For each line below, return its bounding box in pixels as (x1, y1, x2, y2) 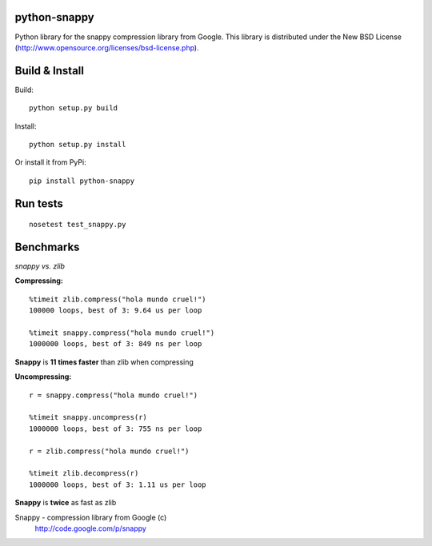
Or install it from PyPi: (14, 157, 87, 167)
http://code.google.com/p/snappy (34, 524, 147, 533)
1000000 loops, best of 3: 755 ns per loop (29, 424, 202, 433)
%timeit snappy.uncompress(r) (29, 412, 148, 422)
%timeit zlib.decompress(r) (29, 468, 139, 478)
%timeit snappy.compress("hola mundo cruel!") (29, 329, 215, 337)
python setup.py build (29, 104, 118, 113)
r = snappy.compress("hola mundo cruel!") (29, 390, 198, 400)
